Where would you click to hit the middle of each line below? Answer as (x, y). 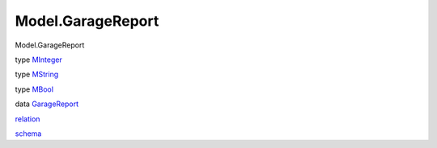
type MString (37, 74)
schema (28, 134)
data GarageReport (47, 104)
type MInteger (38, 60)
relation (28, 119)
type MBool (34, 89)
